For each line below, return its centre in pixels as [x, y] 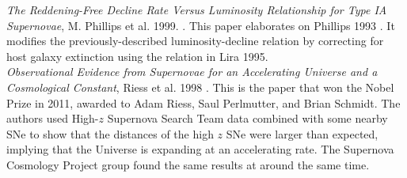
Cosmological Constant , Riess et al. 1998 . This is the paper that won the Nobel [200, 87]
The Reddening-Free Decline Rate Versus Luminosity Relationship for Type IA [197, 9]
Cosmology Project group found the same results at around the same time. [188, 164]
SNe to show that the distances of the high [110, 133]
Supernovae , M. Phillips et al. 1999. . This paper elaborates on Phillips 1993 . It [201, 25]
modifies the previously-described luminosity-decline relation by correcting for [195, 41]
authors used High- [53, 118]
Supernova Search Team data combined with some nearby [247, 118]
